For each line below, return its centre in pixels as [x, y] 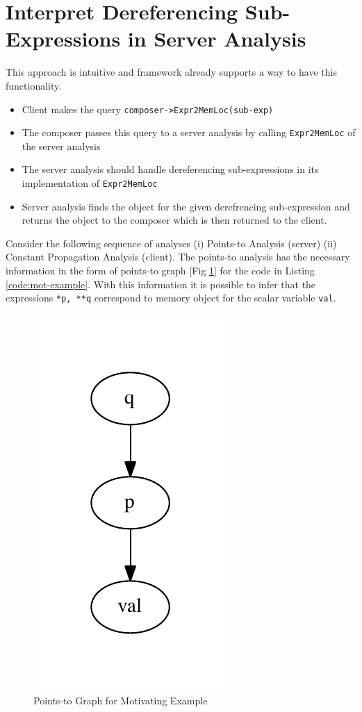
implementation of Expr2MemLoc [90, 183]
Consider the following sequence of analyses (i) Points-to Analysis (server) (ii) [171, 243]
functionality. [34, 85]
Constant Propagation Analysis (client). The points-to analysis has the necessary [178, 257]
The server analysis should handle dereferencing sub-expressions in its [170, 169]
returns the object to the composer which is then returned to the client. [174, 220]
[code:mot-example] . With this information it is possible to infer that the [161, 284]
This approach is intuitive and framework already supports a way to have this [171, 72]
